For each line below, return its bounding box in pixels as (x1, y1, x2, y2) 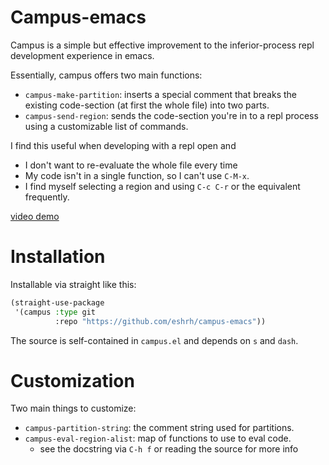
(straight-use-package (10, 297, 105, 308)
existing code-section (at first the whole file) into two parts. (24, 99, 270, 111)
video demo (10, 210, 60, 222)
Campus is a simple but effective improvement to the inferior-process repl (10, 39, 315, 51)
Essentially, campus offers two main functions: (10, 69, 203, 81)
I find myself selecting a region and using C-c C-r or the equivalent (24, 180, 301, 192)
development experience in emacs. (10, 49, 155, 61)
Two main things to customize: (10, 402, 137, 415)
